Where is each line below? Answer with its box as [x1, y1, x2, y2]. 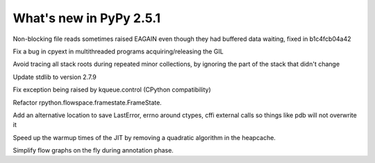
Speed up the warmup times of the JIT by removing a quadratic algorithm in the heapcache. [12, 133, 276, 141]
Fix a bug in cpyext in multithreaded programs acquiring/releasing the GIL [12, 47, 224, 55]
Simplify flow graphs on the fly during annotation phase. [12, 146, 174, 155]
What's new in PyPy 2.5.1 [12, 10, 161, 26]
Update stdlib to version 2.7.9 [12, 73, 97, 81]
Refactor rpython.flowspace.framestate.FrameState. [12, 98, 162, 107]
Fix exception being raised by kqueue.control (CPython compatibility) [12, 85, 211, 94]
